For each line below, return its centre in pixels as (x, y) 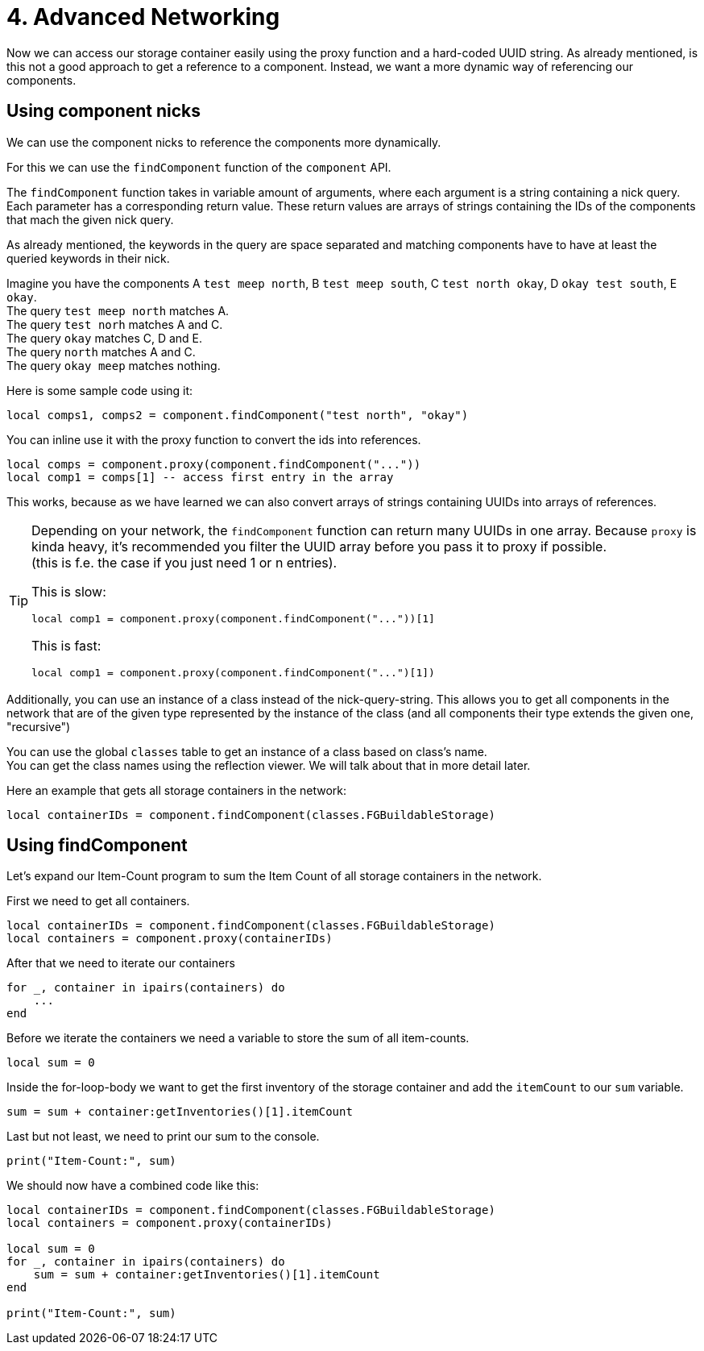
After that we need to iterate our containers (121, 963)
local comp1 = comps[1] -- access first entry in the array (200, 477)
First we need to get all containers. (98, 901)
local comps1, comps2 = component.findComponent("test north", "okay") (238, 415)
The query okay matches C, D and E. (105, 338)
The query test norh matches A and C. (115, 324)
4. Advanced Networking (143, 17)
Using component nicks (104, 111)
